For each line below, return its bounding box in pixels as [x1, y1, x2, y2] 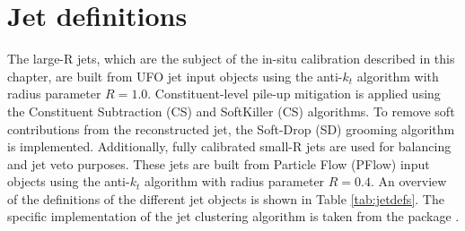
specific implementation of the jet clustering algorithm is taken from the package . [7, 207, 460, 226]
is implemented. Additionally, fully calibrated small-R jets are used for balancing [7, 137, 452, 156]
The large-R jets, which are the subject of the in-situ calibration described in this [7, 49, 455, 68]
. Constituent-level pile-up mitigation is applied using [147, 84, 441, 103]
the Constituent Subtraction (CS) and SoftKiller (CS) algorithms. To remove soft [7, 101, 455, 120]
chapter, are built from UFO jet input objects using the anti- [7, 66, 343, 85]
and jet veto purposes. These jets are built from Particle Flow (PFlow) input [7, 154, 430, 173]
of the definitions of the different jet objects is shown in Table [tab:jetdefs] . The [7, 189, 444, 208]
